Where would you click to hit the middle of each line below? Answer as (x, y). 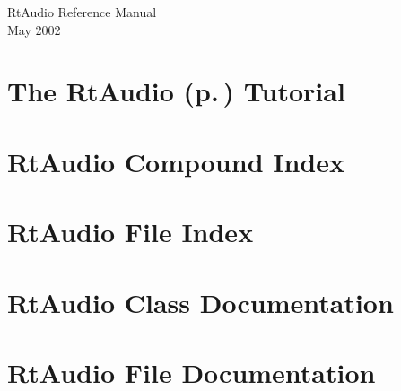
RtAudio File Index (131, 232)
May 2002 (34, 29)
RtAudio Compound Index (176, 161)
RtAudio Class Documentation (200, 302)
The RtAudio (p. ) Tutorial (176, 91)
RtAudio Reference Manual (82, 12)
